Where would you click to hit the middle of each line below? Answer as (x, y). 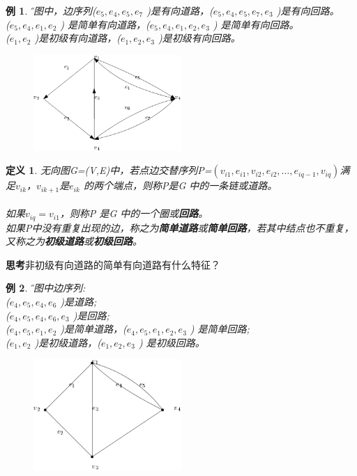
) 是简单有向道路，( (105, 24)
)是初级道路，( (68, 342)
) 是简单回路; (220, 329)
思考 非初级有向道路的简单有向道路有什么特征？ (113, 264)
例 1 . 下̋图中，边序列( (51, 10)
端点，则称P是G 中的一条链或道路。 (195, 185)
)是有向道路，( (180, 10)
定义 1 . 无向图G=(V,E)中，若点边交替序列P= (109, 170)
